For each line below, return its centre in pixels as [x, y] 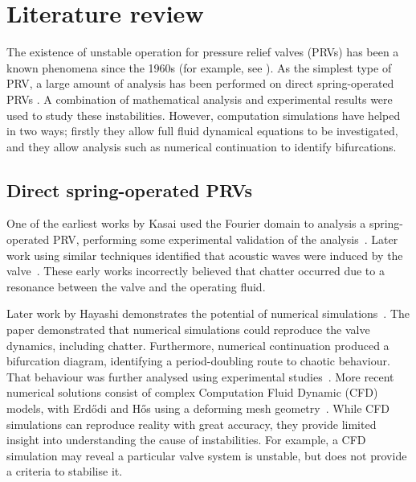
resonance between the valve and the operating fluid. [136, 286]
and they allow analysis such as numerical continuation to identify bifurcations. [202, 146]
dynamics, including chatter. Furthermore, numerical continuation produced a [198, 345]
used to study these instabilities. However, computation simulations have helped [204, 115]
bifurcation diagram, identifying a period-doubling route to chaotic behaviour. [198, 361]
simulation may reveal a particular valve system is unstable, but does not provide [207, 455]
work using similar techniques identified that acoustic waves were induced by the [205, 255]
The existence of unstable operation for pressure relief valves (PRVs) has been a [203, 52]
